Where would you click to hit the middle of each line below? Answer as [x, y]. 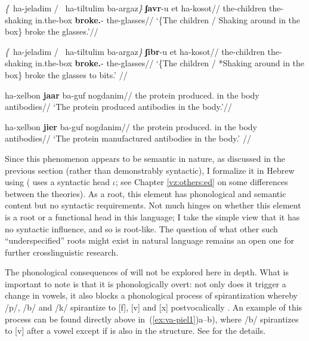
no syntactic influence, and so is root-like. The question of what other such [141, 228]
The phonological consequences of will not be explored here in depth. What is [147, 272]
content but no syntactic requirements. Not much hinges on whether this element [153, 205]
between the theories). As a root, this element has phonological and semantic [146, 193]
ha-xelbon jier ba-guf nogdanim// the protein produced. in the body [131, 126]
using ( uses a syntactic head [58, 182]
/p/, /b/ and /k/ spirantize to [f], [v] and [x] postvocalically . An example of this [154, 307]
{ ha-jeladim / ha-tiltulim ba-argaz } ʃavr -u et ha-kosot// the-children [136, 8]
